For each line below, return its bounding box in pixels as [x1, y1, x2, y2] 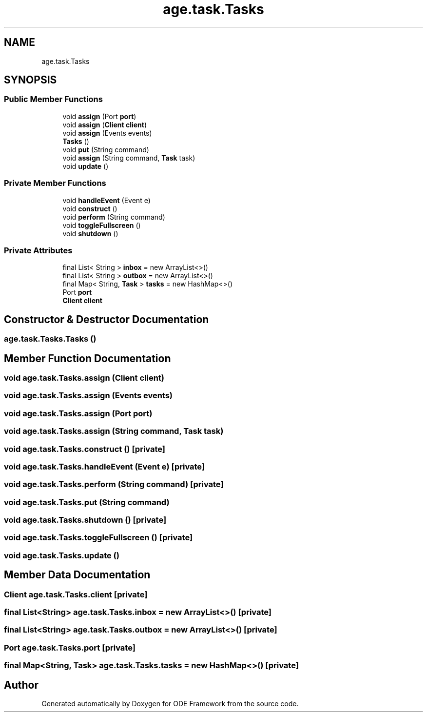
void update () [62, 162, 109, 170]
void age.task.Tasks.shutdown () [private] [4, 515, 167, 525]
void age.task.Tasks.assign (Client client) [4, 373, 164, 383]
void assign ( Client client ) [62, 120, 147, 129]
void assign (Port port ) [62, 112, 136, 121]
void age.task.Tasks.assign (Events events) [4, 390, 173, 401]
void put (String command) [62, 145, 149, 154]
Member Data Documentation [4, 569, 151, 581]
